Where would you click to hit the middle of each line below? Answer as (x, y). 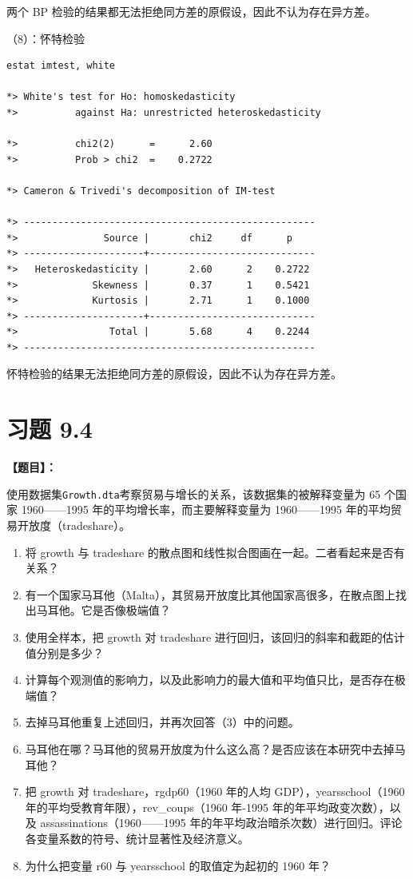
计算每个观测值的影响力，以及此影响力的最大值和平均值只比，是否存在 (210, 680)
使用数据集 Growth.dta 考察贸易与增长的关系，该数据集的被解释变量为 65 (194, 493)
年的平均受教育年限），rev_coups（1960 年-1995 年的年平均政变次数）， (207, 807)
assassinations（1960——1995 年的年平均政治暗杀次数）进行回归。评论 (221, 823)
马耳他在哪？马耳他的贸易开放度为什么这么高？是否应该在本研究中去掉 (210, 748)
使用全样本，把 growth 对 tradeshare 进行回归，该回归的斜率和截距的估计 (215, 637)
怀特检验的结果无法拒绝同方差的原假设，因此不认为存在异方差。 (174, 374)
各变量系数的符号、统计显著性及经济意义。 (137, 838)
